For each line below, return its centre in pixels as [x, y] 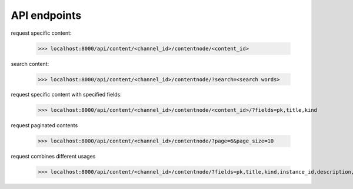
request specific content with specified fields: [66, 95]
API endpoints [46, 15]
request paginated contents [44, 125]
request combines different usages [53, 157]
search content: [30, 64]
